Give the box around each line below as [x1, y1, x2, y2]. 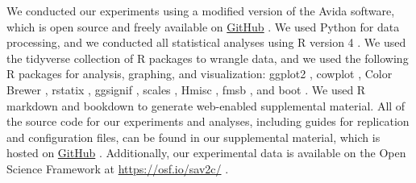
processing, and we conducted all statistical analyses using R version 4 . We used [6, 34, 406, 51]
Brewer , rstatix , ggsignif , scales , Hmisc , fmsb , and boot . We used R [6, 81, 366, 98]
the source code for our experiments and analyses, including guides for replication [6, 113, 410, 130]
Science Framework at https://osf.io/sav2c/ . [6, 160, 229, 177]
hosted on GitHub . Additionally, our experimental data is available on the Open [6, 144, 406, 161]
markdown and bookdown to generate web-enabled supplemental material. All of [6, 97, 406, 114]
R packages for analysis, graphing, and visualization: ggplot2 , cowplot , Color [6, 65, 393, 82]
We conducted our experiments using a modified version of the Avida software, [6, 2, 395, 19]
